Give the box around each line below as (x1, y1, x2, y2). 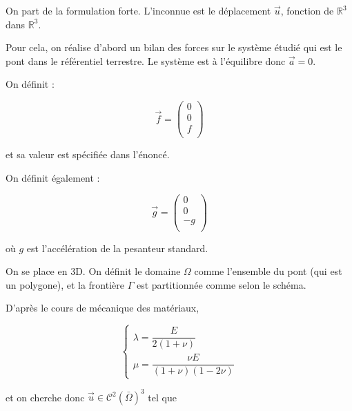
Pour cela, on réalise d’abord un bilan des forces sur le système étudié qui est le (6, 40, 342, 55)
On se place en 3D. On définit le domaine (6, 264, 181, 278)
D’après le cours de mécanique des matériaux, (6, 300, 199, 315)
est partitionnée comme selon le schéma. (136, 277, 306, 291)
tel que (148, 390, 177, 404)
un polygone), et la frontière (6, 277, 124, 291)
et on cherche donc (6, 390, 85, 404)
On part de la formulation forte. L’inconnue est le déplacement (6, 3, 271, 17)
